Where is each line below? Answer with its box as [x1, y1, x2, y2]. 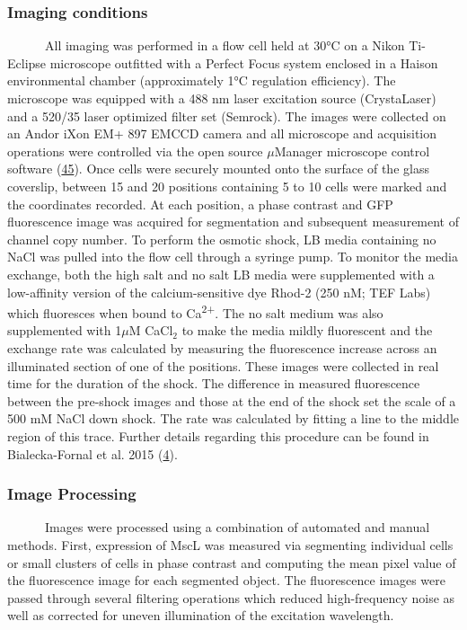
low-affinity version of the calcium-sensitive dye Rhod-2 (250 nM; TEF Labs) [7, 282, 431, 301]
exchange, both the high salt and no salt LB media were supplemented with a [7, 264, 435, 283]
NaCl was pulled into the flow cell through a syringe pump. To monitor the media [7, 247, 458, 266]
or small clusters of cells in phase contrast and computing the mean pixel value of [7, 553, 456, 572]
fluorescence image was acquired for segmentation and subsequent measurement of [7, 212, 460, 231]
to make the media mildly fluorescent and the [181, 321, 433, 340]
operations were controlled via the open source [7, 141, 263, 160]
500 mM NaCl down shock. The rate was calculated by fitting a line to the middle [7, 409, 459, 428]
